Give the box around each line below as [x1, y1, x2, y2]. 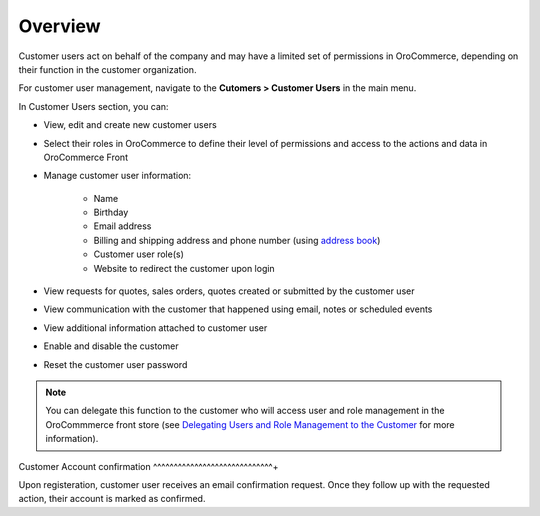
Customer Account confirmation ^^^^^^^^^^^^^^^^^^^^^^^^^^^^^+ [18, 460, 279, 472]
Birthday [93, 206, 129, 219]
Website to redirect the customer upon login [93, 262, 275, 274]
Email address [93, 220, 152, 232]
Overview [18, 15, 101, 37]
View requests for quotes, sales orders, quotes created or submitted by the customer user [43, 285, 415, 297]
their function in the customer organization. [18, 63, 197, 75]
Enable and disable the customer [43, 340, 179, 352]
